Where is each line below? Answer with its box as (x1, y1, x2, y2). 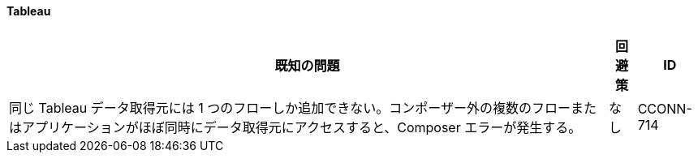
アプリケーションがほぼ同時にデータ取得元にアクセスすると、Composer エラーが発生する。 (22, 118, 582, 135)
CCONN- (637, 100, 692, 117)
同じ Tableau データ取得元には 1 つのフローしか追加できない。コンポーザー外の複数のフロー (9, 99, 571, 116)
